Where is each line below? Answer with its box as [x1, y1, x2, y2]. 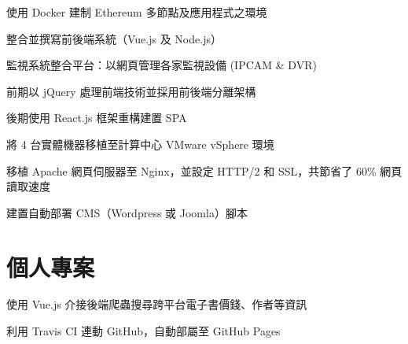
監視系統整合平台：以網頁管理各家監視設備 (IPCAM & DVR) [6, 57, 317, 73]
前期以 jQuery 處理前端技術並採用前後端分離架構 [6, 83, 256, 99]
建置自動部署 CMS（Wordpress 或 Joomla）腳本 [6, 204, 248, 220]
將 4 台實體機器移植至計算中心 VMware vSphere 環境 [6, 135, 274, 152]
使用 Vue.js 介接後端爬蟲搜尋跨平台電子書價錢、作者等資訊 [6, 296, 307, 313]
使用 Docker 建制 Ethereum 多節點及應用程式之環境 [6, 4, 267, 20]
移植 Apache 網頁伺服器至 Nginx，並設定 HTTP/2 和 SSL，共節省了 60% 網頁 [6, 162, 402, 179]
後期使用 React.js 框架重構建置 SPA [6, 109, 187, 126]
